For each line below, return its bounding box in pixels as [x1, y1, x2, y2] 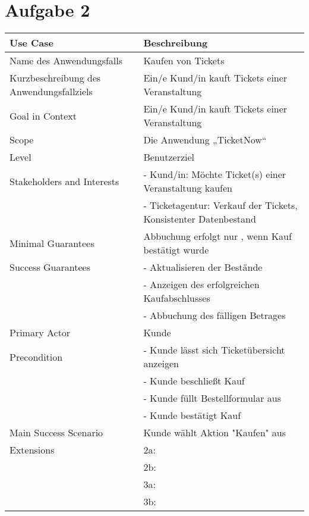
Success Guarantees [10, 260, 90, 274]
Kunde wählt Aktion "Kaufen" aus [143, 426, 286, 440]
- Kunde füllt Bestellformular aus [143, 391, 282, 405]
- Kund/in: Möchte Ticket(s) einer [143, 167, 286, 182]
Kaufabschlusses [143, 291, 210, 305]
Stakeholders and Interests [10, 174, 119, 188]
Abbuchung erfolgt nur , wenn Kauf [143, 229, 292, 243]
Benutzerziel [143, 150, 195, 164]
